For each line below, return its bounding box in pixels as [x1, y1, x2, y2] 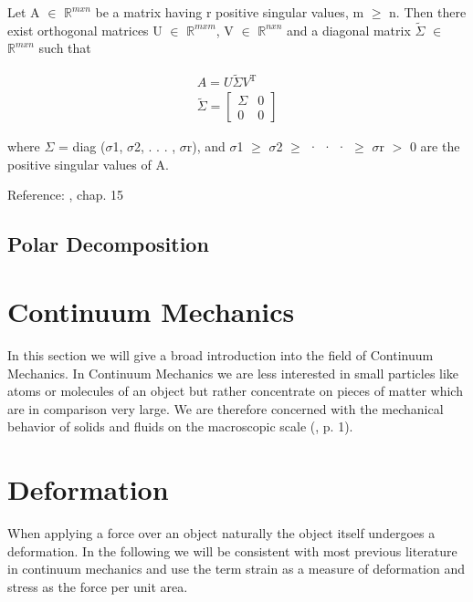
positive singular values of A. [7, 154, 169, 173]
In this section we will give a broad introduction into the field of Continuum [7, 345, 434, 364]
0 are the [409, 137, 460, 156]
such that [38, 38, 91, 57]
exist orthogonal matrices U [7, 20, 163, 39]
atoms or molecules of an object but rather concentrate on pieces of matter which [7, 381, 463, 400]
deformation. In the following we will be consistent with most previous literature [7, 541, 457, 560]
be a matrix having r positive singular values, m [95, 3, 364, 21]
